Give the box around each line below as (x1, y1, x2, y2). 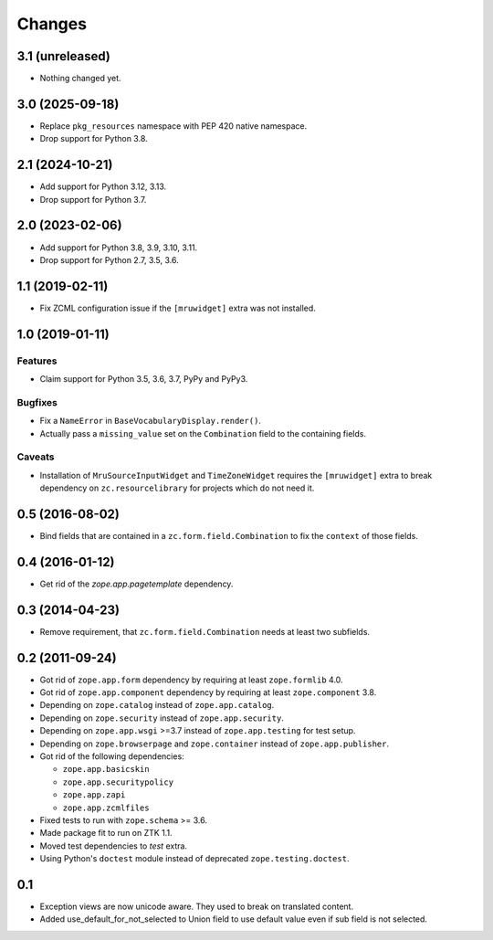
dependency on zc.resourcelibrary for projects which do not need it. (39, 482, 315, 493)
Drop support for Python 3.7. (39, 194, 147, 205)
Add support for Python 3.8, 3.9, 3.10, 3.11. (39, 242, 198, 253)
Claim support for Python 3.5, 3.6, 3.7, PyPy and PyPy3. (39, 374, 248, 385)
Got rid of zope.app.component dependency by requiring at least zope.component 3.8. (39, 687, 377, 698)
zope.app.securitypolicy (62, 776, 173, 787)
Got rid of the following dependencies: (39, 751, 184, 762)
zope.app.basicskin (62, 764, 150, 775)
